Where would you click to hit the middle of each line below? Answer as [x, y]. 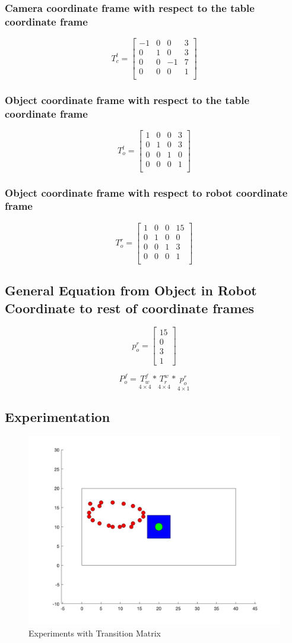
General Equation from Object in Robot [131, 290]
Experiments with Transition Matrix [95, 633]
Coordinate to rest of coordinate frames [130, 308]
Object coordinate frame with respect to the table [127, 100]
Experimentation [58, 416]
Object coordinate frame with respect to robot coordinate [146, 192]
